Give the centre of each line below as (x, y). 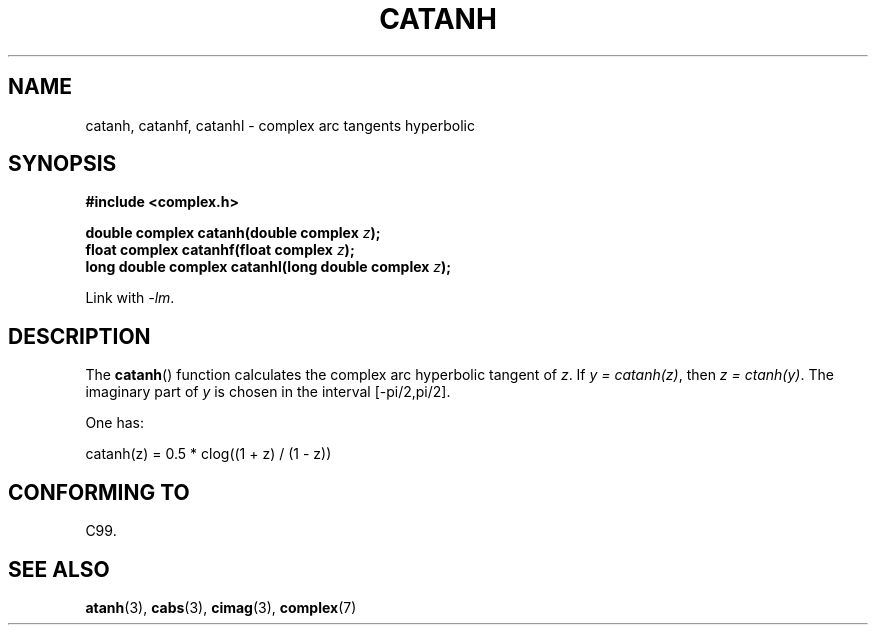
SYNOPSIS (62, 164)
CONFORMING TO (99, 492)
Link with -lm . (130, 298)
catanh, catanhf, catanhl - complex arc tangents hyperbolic (280, 125)
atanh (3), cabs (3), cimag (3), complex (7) (221, 607)
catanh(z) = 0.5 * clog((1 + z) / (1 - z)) (208, 454)
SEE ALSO (59, 569)
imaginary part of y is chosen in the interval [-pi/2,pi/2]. (268, 392)
